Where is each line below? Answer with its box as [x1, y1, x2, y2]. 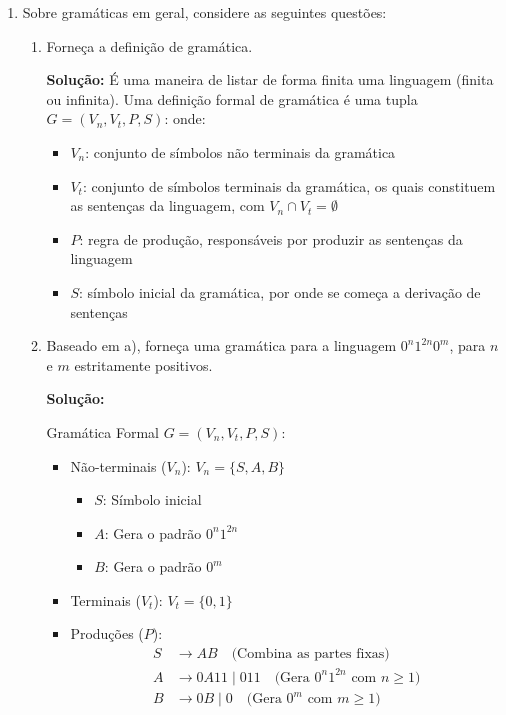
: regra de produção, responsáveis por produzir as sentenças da [79, 228, 463, 249]
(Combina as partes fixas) [231, 647, 390, 662]
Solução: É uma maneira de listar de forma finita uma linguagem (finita [46, 69, 494, 90]
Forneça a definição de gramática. [46, 35, 253, 56]
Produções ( [70, 623, 144, 644]
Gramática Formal [46, 421, 159, 442]
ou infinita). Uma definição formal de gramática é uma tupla [46, 88, 418, 109]
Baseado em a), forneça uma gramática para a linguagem [46, 335, 397, 356]
